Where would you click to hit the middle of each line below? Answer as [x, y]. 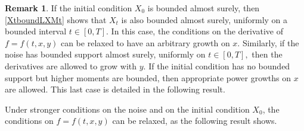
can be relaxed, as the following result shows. [195, 121]
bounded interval [36, 31]
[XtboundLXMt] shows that [56, 19]
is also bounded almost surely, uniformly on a [204, 19]
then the [267, 54]
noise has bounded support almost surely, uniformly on [105, 54]
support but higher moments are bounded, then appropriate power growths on [148, 77]
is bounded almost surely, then [204, 8]
